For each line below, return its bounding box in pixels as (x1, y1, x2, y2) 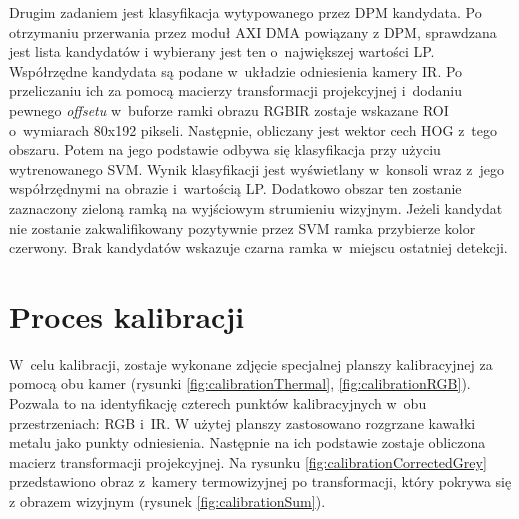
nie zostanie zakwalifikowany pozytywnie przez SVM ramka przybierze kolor (9, 217, 476, 238)
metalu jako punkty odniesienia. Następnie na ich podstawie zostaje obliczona (9, 432, 486, 453)
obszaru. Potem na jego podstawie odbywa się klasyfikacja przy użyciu (9, 139, 441, 160)
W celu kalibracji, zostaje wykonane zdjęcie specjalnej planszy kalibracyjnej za (9, 353, 493, 374)
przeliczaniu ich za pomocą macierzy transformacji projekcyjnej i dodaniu (9, 80, 462, 101)
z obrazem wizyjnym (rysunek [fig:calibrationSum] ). (9, 491, 326, 511)
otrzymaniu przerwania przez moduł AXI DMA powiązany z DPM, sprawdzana (9, 21, 497, 42)
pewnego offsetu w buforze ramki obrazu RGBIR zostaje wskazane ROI (9, 99, 449, 120)
